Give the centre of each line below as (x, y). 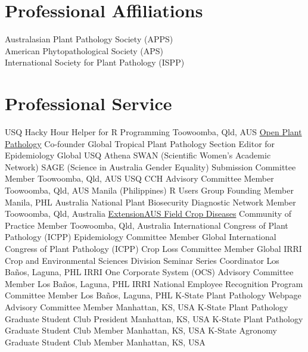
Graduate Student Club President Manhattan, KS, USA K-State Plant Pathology (154, 318)
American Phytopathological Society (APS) (84, 50)
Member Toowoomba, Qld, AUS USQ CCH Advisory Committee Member (139, 178)
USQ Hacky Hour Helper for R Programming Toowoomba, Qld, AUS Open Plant (153, 132)
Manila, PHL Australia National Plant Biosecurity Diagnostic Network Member (150, 202)
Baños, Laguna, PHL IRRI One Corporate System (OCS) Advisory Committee (149, 272)
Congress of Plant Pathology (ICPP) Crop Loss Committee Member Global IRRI (153, 248)
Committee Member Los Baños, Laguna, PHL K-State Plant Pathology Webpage (153, 295)
